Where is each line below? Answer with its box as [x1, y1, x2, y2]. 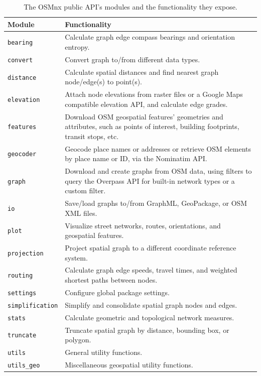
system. [65, 252, 88, 263]
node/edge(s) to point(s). [65, 76, 143, 87]
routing [8, 272, 33, 280]
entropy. [65, 42, 90, 52]
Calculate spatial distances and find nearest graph [65, 66, 219, 77]
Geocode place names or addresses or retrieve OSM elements [65, 143, 251, 154]
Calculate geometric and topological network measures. [65, 312, 234, 322]
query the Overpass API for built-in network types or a [65, 175, 235, 186]
